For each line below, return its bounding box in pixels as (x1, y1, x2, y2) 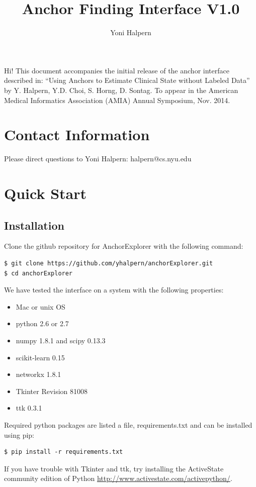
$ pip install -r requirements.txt (4, 448, 123, 456)
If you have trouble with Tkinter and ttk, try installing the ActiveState (4, 463, 224, 473)
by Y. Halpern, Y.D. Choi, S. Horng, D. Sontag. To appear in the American (4, 84, 238, 95)
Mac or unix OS (16, 301, 65, 312)
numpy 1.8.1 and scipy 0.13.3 (16, 335, 106, 345)
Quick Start (4, 183, 87, 203)
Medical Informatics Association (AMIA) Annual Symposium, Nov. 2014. (4, 94, 230, 105)
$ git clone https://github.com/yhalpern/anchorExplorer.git (4, 259, 213, 267)
